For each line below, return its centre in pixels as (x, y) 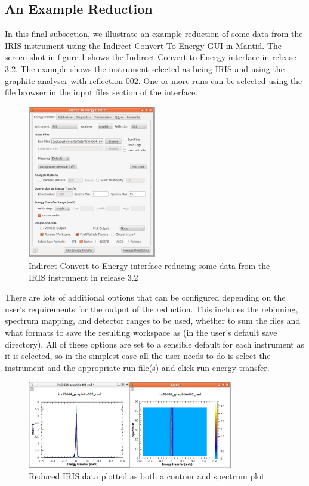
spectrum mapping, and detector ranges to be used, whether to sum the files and (153, 321)
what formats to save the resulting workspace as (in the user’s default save (141, 332)
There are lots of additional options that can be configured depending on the (145, 297)
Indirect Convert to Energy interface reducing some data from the (149, 266)
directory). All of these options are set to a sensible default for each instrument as (154, 344)
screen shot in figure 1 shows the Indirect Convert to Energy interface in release (151, 57)
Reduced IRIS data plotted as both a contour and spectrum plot (147, 476)
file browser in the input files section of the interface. (101, 92)
